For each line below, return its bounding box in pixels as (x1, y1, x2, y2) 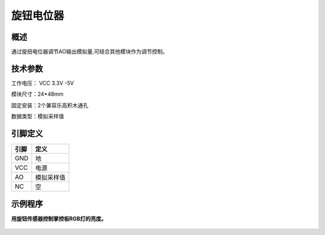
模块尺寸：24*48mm (11, 90, 64, 98)
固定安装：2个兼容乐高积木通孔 (11, 101, 88, 108)
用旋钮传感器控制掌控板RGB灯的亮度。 (11, 215, 107, 222)
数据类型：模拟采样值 (11, 113, 64, 120)
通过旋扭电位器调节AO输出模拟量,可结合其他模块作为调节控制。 (11, 48, 168, 55)
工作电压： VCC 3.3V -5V (11, 79, 75, 87)
